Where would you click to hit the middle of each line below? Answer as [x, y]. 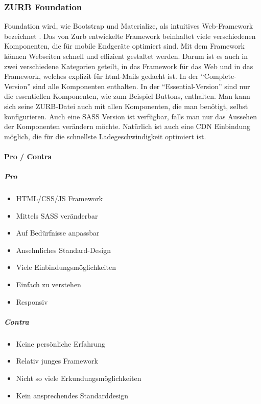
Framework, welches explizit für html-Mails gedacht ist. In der [101, 76]
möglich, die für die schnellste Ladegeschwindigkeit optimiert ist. [105, 136]
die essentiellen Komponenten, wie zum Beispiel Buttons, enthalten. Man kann [127, 96]
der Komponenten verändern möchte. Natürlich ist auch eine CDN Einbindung [127, 126]
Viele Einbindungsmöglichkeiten [66, 267]
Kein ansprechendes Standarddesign [72, 395]
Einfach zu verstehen [49, 284]
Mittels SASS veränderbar [57, 215]
